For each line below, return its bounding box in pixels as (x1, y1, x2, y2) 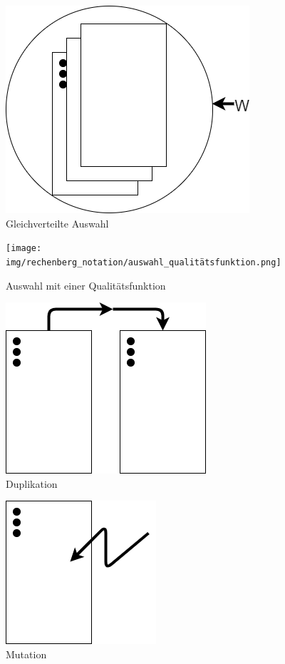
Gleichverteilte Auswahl (6, 215, 109, 230)
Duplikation (6, 476, 58, 491)
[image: (6, 243, 42, 254)
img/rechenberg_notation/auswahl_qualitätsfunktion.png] (6, 257, 281, 267)
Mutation (6, 646, 47, 661)
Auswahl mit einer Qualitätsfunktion (6, 277, 166, 292)
